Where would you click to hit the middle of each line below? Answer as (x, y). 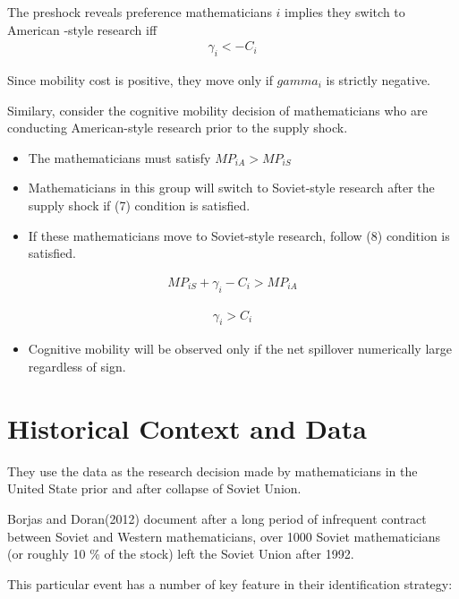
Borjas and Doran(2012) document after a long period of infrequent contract (217, 518)
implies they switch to (345, 12)
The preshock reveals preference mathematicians (140, 12)
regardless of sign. (77, 367)
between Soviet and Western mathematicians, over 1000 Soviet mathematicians (224, 536)
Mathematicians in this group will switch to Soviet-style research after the (231, 188)
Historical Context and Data (187, 428)
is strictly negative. (378, 80)
